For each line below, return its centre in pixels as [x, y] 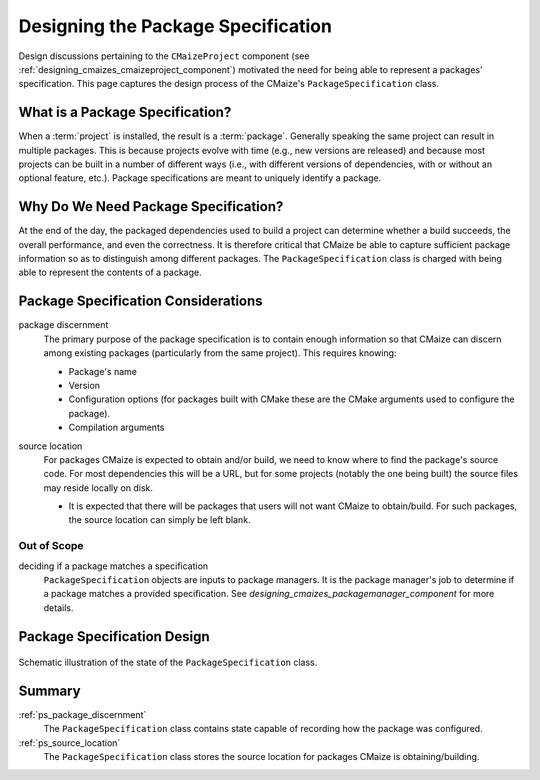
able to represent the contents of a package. [110, 272]
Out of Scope [51, 546]
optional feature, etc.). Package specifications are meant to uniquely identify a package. [200, 178]
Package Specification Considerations [141, 301]
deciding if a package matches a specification [113, 566]
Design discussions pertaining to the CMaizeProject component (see [164, 56]
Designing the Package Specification [175, 26]
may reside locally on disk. [98, 487]
